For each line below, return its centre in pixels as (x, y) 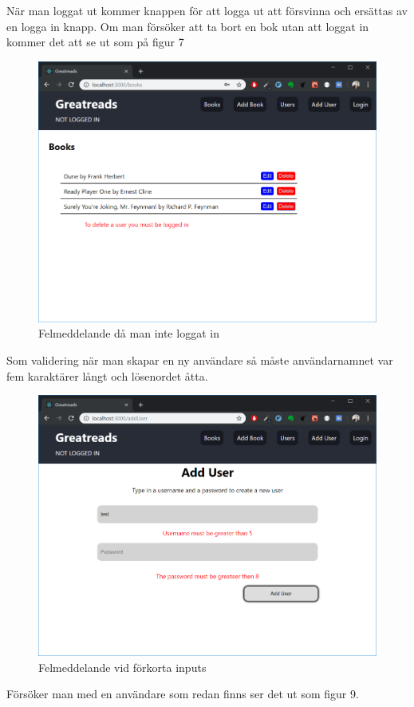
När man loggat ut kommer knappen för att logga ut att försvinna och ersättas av (207, 10)
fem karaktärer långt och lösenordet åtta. (107, 375)
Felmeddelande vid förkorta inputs (122, 667)
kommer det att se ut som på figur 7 (95, 42)
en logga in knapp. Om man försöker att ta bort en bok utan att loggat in (188, 26)
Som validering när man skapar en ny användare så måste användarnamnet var (200, 359)
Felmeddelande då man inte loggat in (129, 333)
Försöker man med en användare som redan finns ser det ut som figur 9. (183, 694)
